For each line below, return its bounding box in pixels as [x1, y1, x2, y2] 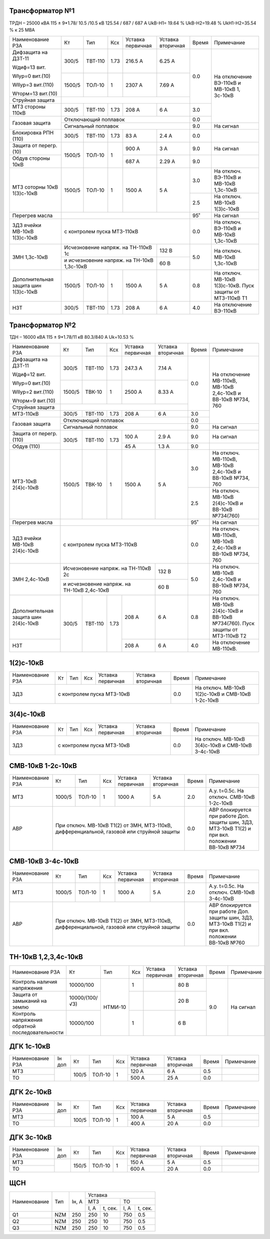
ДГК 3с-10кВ [9, 1133, 52, 1142]
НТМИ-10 [103, 1003, 127, 1010]
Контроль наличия [12, 978, 57, 985]
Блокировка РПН [12, 129, 54, 136]
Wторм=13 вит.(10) [12, 90, 57, 97]
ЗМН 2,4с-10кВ [12, 576, 49, 583]
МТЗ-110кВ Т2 [212, 633, 247, 640]
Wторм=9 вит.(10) [12, 397, 56, 404]
